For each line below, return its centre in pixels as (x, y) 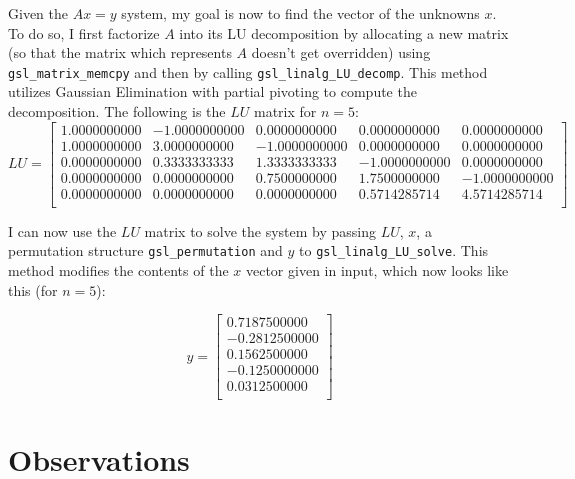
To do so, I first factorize (84, 32)
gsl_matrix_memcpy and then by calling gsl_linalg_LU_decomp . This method (248, 71)
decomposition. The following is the (117, 111)
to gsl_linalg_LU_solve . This (394, 250)
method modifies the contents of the (118, 270)
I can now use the (62, 230)
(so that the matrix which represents (120, 52)
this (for (33, 289)
